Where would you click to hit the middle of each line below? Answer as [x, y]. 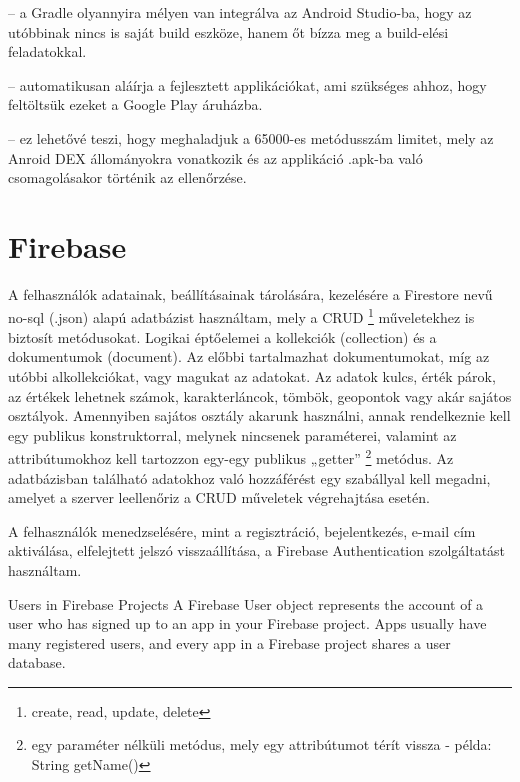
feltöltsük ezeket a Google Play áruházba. [135, 104]
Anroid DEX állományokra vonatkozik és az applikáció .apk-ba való [215, 157]
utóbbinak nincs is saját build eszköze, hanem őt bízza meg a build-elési [228, 31]
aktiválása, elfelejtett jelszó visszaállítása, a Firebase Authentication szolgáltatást [257, 550]
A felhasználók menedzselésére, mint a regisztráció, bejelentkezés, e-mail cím [242, 530]
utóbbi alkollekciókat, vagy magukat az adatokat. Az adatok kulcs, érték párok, [252, 375]
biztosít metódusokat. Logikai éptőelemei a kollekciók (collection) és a [222, 336]
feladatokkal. [47, 51]
